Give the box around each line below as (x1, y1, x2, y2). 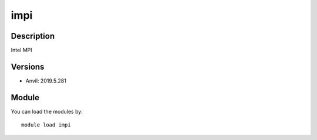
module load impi (21, 122, 71, 128)
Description (11, 31, 55, 41)
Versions (11, 62, 45, 71)
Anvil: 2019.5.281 (25, 77, 67, 84)
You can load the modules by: (11, 108, 83, 115)
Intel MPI (11, 47, 32, 54)
